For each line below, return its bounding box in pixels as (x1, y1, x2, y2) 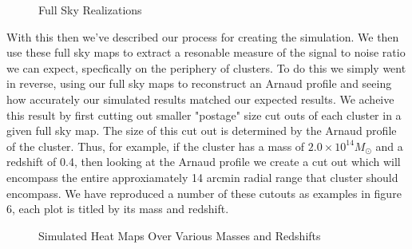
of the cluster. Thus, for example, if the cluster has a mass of (6, 137, 305, 154)
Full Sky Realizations (38, 2, 142, 18)
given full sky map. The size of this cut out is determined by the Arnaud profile (6, 122, 397, 139)
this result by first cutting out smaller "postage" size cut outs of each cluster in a (6, 106, 402, 123)
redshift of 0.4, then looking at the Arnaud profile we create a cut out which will (6, 153, 401, 170)
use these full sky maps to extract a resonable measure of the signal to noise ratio (6, 44, 406, 61)
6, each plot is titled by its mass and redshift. (6, 200, 229, 217)
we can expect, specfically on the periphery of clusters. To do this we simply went (6, 59, 406, 76)
